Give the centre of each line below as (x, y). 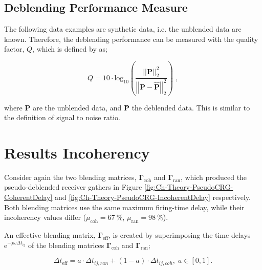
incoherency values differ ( (45, 217)
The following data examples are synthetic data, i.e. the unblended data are (123, 29)
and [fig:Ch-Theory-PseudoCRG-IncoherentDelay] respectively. (153, 197)
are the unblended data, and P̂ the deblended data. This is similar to (141, 107)
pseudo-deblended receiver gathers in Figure (73, 187)
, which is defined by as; (70, 49)
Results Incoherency (77, 152)
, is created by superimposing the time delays (180, 235)
